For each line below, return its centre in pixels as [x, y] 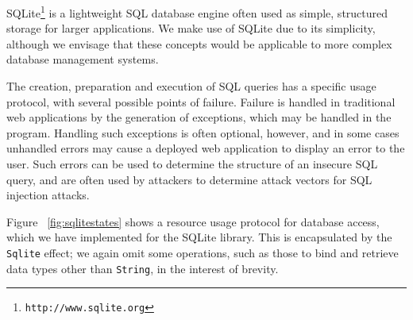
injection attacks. [48, 195]
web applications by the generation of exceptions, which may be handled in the [199, 117]
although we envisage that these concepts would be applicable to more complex [199, 43]
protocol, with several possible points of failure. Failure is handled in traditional [201, 101]
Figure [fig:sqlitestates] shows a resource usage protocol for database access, [193, 221]
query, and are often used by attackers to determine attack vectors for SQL [189, 179]
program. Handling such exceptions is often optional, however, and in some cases [203, 132]
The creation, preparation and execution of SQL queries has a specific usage [191, 86]
